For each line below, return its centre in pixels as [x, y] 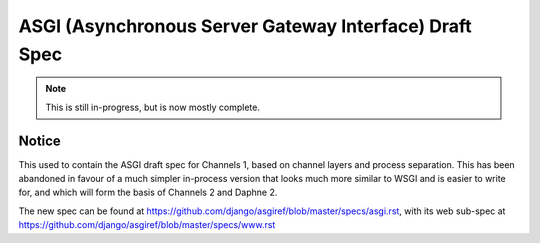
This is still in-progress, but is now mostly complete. [152, 107]
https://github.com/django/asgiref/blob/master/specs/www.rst [147, 225]
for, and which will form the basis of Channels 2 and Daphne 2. [148, 192]
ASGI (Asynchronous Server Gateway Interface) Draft [245, 26]
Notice [40, 140]
